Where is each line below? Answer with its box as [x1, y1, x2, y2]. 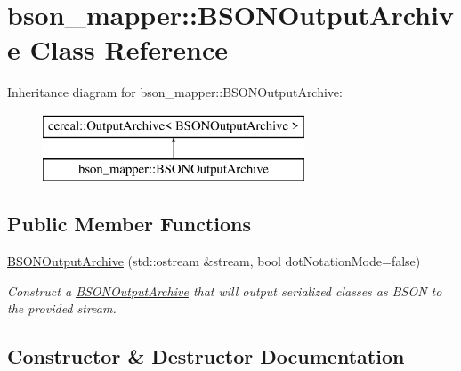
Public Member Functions [7, 210, 251, 238]
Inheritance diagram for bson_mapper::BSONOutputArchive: [7, 83, 343, 101]
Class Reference [29, 31, 228, 68]
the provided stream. [7, 299, 117, 318]
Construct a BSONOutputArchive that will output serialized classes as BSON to [7, 281, 442, 300]
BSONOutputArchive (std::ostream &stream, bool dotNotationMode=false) [7, 252, 421, 270]
